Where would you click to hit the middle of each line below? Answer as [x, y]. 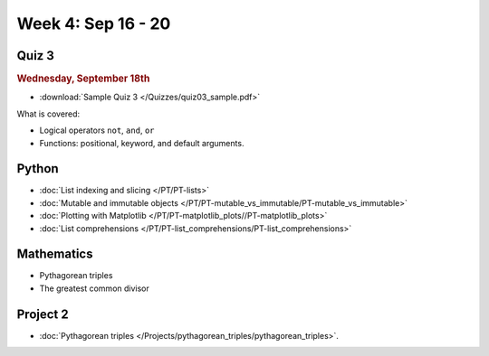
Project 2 [43, 314]
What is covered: [48, 114]
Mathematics [55, 254]
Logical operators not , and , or [97, 130]
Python [38, 169]
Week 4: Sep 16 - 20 [94, 23]
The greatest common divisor [94, 288]
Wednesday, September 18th [83, 79]
